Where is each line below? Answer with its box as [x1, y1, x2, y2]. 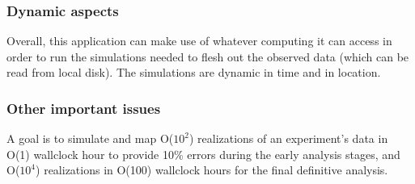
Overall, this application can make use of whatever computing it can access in [6, 32, 392, 49]
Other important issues [6, 98, 161, 118]
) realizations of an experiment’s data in [188, 130, 388, 147]
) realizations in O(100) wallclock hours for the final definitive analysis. [36, 161, 388, 178]
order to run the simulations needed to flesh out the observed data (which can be [6, 48, 409, 65]
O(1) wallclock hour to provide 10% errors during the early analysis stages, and [6, 145, 400, 162]
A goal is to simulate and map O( [6, 130, 174, 147]
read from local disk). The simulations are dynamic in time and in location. [6, 64, 381, 81]
